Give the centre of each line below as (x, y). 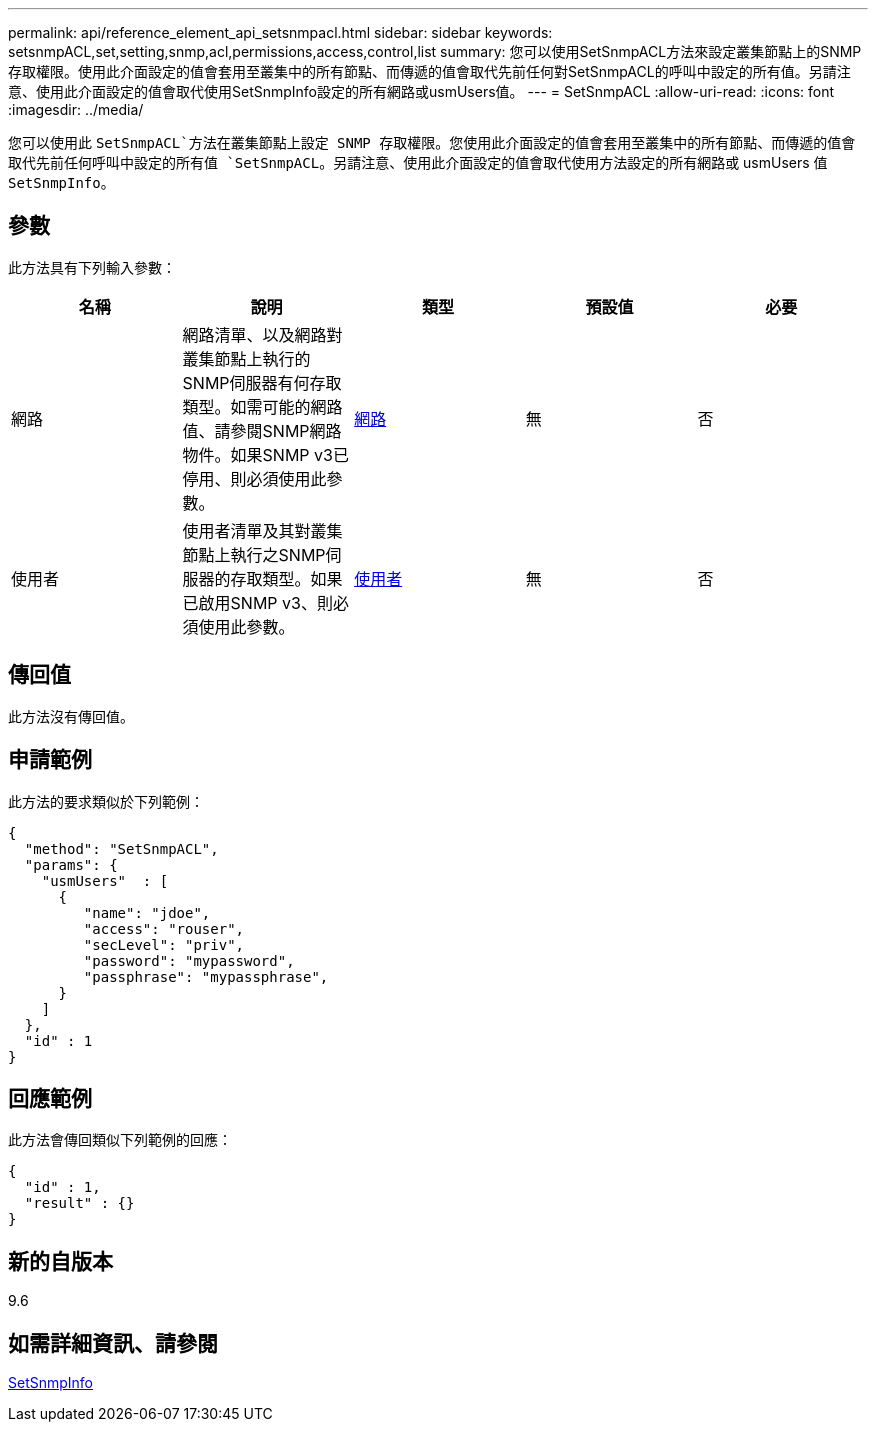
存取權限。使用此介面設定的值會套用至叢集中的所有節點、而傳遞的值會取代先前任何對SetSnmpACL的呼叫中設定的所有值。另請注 (429, 71)
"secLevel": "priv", (164, 944)
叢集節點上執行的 (246, 358)
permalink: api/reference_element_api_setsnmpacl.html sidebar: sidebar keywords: (280, 32)
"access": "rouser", (164, 928)
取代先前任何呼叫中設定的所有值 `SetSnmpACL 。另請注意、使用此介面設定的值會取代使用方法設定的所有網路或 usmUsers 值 (418, 162)
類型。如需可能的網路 (262, 406)
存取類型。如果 (286, 578)
